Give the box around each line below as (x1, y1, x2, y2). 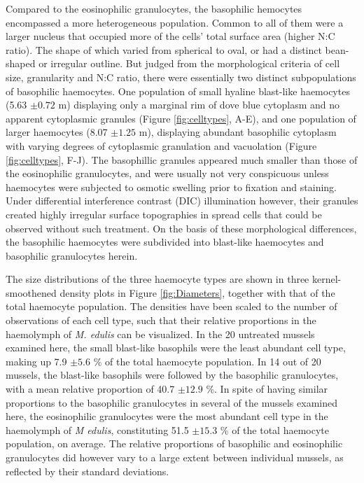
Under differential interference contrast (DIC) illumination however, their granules (6, 193, 358, 208)
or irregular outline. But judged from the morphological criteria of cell (38, 56, 340, 71)
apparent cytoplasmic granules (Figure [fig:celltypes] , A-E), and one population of (6, 111, 356, 125)
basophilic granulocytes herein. (6, 248, 138, 262)
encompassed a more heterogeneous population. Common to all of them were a (6, 15, 344, 29)
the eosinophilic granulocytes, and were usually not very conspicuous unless (6, 166, 329, 181)
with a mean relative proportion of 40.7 (6, 381, 175, 396)
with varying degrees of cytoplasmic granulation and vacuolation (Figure (6, 138, 317, 153)
